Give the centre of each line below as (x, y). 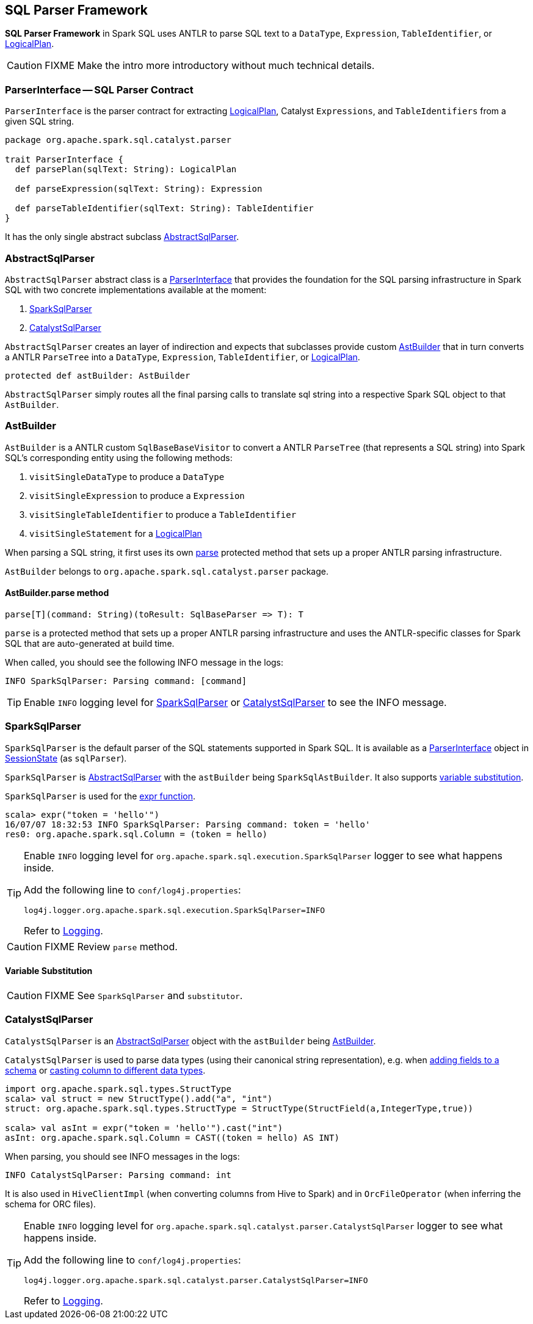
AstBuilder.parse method (57, 593)
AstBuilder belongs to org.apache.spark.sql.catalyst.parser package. (167, 571)
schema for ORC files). (50, 1204)
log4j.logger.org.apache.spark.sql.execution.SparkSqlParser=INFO (175, 910)
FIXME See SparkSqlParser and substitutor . (144, 995)
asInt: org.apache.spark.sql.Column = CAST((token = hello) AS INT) (172, 1137)
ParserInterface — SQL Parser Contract (99, 89)
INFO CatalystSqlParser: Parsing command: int (118, 1175)
